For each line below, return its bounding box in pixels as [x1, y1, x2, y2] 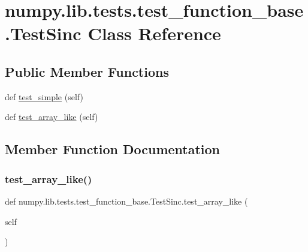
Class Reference [87, 21, 221, 46]
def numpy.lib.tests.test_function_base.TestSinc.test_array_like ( [5, 194, 248, 207]
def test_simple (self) [5, 90, 83, 103]
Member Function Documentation [5, 140, 221, 158]
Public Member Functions [5, 62, 169, 80]
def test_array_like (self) [5, 110, 98, 123]
